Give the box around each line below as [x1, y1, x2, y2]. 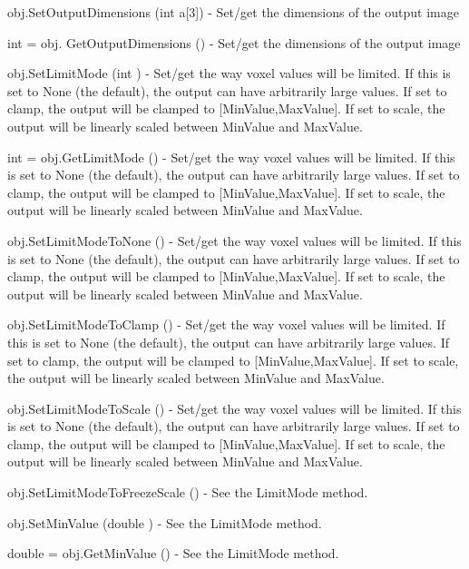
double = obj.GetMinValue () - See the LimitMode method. [7, 544, 339, 563]
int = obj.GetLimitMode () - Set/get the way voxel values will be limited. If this [7, 147, 455, 166]
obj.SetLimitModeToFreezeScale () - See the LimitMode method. [7, 483, 368, 502]
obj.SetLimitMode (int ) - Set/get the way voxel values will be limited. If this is [7, 64, 451, 83]
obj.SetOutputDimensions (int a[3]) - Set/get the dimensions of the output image [7, 3, 459, 21]
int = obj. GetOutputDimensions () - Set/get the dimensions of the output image [7, 33, 461, 52]
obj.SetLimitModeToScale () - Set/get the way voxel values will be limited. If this [7, 398, 462, 417]
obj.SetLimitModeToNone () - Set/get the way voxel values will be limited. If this [7, 231, 462, 250]
